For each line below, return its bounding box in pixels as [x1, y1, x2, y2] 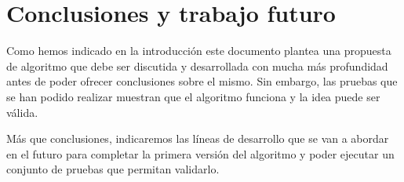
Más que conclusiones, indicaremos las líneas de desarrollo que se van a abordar [6, 130, 389, 147]
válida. [6, 104, 38, 120]
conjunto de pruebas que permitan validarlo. [6, 161, 220, 177]
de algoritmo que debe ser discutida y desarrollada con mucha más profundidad [6, 57, 388, 74]
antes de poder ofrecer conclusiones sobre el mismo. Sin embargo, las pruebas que [6, 73, 398, 89]
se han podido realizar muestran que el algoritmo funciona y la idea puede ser [6, 88, 380, 104]
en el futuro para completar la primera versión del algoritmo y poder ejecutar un [6, 145, 395, 162]
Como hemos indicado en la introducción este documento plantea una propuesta [6, 42, 391, 59]
